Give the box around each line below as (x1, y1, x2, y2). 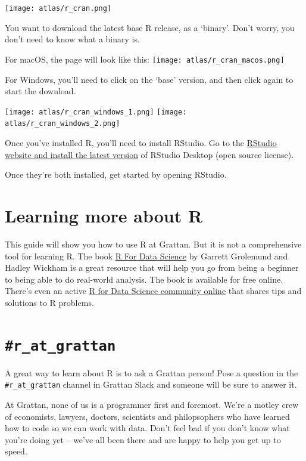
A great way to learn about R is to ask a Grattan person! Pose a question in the (5, 366, 298, 379)
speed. (5, 445, 27, 457)
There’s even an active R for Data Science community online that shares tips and (5, 284, 302, 297)
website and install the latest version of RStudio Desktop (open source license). (5, 148, 294, 160)
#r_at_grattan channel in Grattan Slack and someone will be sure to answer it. (5, 378, 297, 391)
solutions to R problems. (5, 296, 94, 308)
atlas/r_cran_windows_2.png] (5, 119, 120, 128)
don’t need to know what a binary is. (5, 33, 140, 45)
